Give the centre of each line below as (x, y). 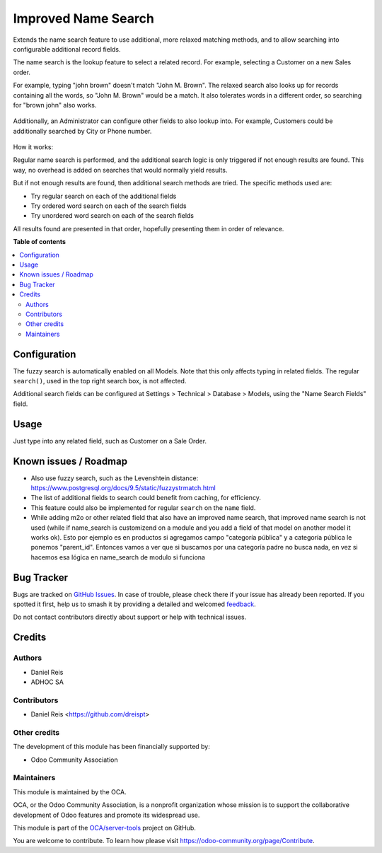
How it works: (33, 147)
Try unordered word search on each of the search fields (112, 216)
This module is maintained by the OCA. (70, 791)
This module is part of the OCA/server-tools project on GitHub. (104, 828)
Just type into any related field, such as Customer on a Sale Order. (110, 441)
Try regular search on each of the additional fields (104, 196)
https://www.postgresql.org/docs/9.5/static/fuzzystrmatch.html (123, 487)
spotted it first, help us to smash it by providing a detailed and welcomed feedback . (134, 604)
